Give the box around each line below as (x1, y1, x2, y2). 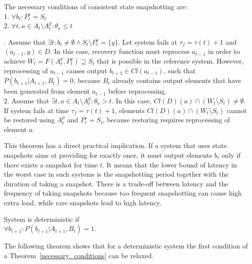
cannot (226, 105, 247, 115)
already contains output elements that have (112, 75, 241, 85)
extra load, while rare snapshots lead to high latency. (4, 197, 162, 207)
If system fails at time (4, 105, 69, 115)
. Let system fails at (118, 36, 177, 47)
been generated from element (4, 86, 90, 96)
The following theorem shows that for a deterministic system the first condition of (4, 241, 248, 251)
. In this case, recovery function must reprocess (50, 46, 190, 56)
